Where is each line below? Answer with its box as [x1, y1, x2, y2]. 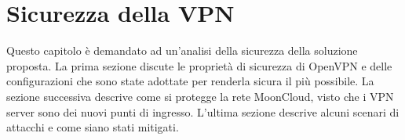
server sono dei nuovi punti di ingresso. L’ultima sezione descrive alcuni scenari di [6, 103, 400, 120]
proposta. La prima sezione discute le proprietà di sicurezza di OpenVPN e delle [6, 57, 392, 74]
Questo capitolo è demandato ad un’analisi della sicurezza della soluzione [6, 42, 358, 59]
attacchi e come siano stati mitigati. [6, 119, 179, 135]
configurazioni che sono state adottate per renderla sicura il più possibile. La [6, 73, 374, 89]
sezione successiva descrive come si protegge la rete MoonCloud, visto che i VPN [6, 88, 394, 104]
